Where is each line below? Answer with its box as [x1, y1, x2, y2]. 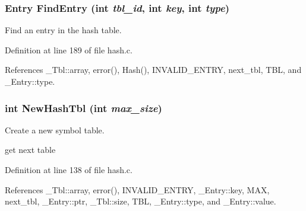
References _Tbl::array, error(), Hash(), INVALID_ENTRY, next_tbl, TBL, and [5, 63, 302, 76]
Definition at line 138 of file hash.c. [5, 164, 133, 175]
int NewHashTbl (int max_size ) [5, 100, 162, 115]
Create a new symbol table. [5, 123, 105, 136]
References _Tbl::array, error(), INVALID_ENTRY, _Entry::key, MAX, [5, 183, 270, 196]
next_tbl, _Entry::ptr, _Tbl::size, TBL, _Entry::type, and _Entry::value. [5, 195, 276, 207]
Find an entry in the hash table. [5, 24, 122, 36]
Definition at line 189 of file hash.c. [5, 43, 133, 56]
